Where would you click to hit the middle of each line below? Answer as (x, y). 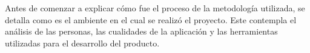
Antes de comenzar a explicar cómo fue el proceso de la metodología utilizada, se (155, 8)
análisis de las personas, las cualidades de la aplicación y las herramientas (141, 31)
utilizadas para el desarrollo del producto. (82, 43)
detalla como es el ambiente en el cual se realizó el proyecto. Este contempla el (151, 19)
